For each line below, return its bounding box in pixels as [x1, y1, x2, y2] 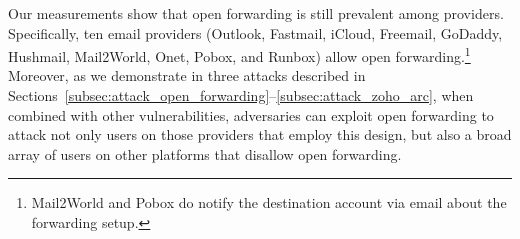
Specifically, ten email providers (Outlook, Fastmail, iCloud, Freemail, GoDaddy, [8, 22, 503, 43]
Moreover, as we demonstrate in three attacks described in [8, 65, 366, 86]
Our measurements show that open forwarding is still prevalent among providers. [8, 3, 504, 23]
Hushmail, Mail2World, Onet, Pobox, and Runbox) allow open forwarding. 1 [8, 43, 471, 66]
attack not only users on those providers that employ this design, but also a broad [8, 124, 512, 145]
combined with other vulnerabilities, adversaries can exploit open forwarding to [8, 104, 494, 125]
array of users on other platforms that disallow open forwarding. [8, 143, 402, 164]
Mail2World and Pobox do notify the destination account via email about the [31, 192, 507, 213]
